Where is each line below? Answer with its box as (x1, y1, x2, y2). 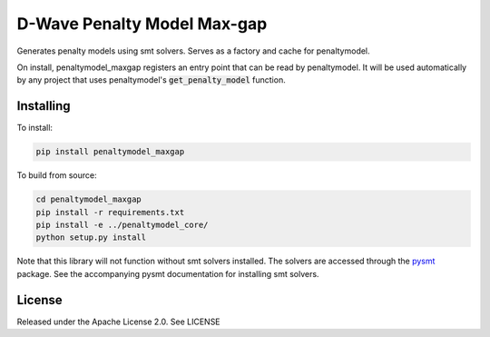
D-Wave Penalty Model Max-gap (16, 14, 268, 34)
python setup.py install (35, 233, 147, 243)
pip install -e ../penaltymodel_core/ (35, 219, 209, 230)
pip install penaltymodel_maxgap (35, 146, 185, 157)
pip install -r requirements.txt (35, 207, 185, 217)
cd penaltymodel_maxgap (35, 194, 142, 204)
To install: (16, 123, 54, 134)
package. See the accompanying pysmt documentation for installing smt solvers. (16, 268, 319, 279)
